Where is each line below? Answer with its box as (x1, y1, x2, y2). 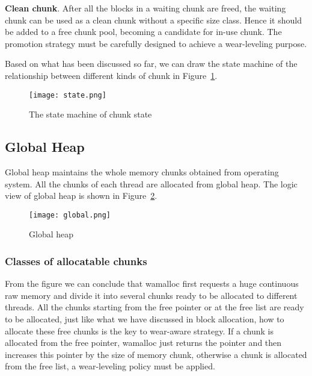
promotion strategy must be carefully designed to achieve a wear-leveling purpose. (5, 37, 307, 49)
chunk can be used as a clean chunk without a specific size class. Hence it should (5, 13, 302, 26)
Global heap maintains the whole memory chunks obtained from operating (5, 166, 279, 178)
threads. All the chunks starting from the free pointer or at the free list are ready (5, 301, 304, 313)
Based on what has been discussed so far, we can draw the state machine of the (5, 57, 298, 70)
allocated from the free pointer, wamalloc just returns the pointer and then (5, 336, 282, 349)
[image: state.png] (29, 90, 106, 99)
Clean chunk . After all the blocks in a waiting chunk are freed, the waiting (5, 2, 286, 14)
